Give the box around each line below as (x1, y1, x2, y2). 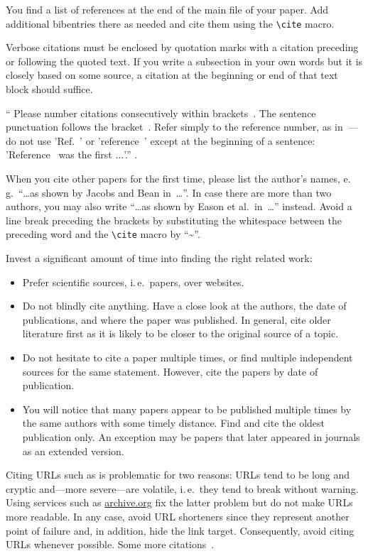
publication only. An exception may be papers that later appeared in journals (22, 429, 360, 444)
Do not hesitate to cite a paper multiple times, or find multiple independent (22, 350, 353, 364)
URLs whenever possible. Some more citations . (6, 537, 215, 552)
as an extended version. (22, 443, 124, 458)
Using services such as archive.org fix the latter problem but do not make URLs (6, 495, 353, 510)
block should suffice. (6, 82, 93, 97)
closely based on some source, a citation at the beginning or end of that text (6, 67, 338, 82)
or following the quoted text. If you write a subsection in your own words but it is (6, 53, 363, 68)
